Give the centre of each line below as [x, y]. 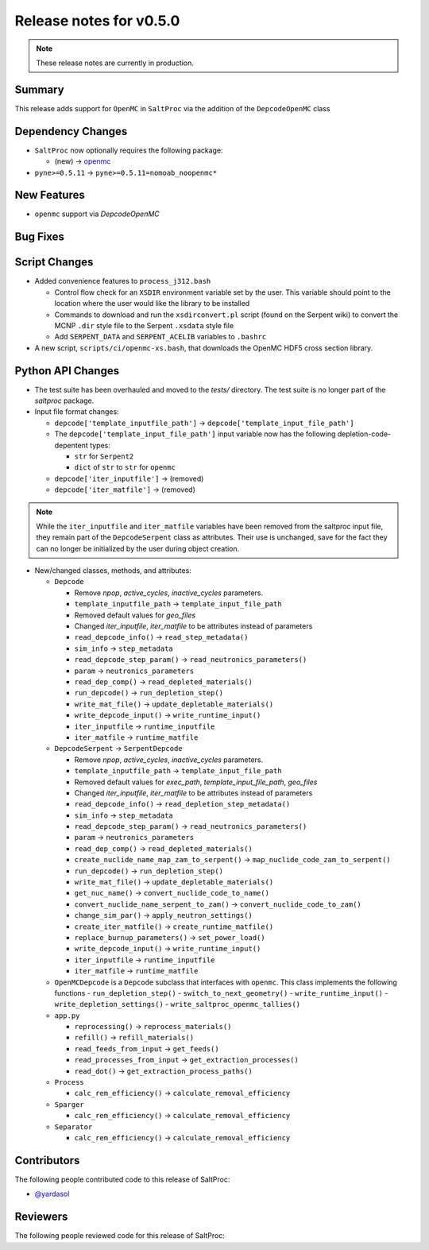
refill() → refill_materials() [134, 1038]
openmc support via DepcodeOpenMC [97, 214]
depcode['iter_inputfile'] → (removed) [129, 478]
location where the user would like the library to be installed [152, 304]
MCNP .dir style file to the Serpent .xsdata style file [144, 325]
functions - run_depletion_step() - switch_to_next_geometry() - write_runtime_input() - [221, 993]
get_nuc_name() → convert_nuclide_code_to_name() [172, 893]
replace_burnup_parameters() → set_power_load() [170, 937]
